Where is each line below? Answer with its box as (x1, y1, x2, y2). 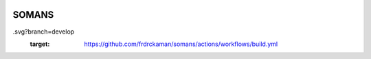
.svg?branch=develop (12, 27, 75, 36)
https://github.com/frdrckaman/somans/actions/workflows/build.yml (84, 40, 278, 48)
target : (30, 40, 50, 48)
